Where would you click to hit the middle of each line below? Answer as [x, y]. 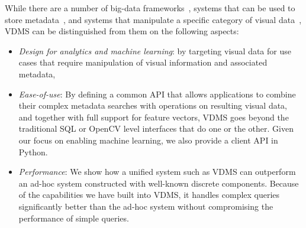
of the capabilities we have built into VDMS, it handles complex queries [149, 195]
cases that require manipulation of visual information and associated [143, 62]
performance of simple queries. [74, 218]
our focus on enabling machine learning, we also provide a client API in [148, 140]
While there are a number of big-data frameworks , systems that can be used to [150, 8]
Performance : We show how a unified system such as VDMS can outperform [157, 172]
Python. [33, 152]
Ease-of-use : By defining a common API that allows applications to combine [157, 94]
